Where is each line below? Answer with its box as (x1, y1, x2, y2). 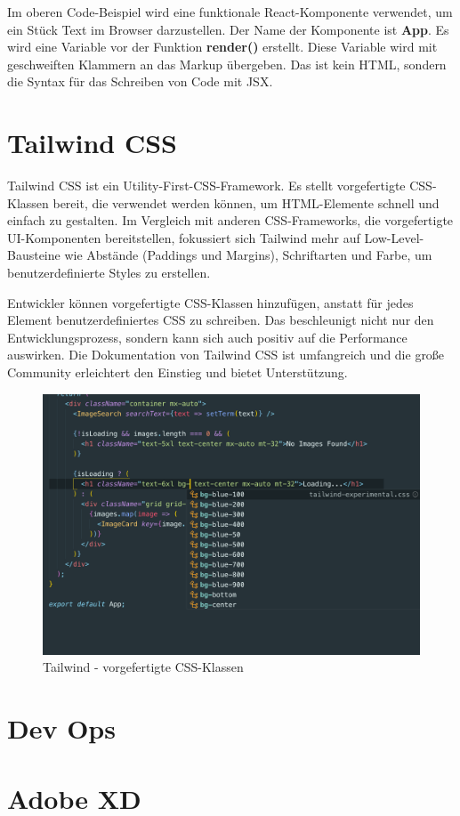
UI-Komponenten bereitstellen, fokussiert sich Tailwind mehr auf (7, 228, 360, 246)
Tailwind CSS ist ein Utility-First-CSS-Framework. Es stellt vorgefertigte (7, 176, 406, 195)
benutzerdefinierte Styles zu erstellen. (7, 263, 211, 282)
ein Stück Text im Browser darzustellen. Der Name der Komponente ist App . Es (7, 20, 449, 38)
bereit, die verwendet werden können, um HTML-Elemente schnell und (52, 193, 440, 212)
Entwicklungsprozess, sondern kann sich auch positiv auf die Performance (7, 327, 408, 346)
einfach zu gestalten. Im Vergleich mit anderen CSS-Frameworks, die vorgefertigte (7, 211, 454, 230)
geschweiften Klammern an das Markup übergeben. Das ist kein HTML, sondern (7, 54, 447, 73)
